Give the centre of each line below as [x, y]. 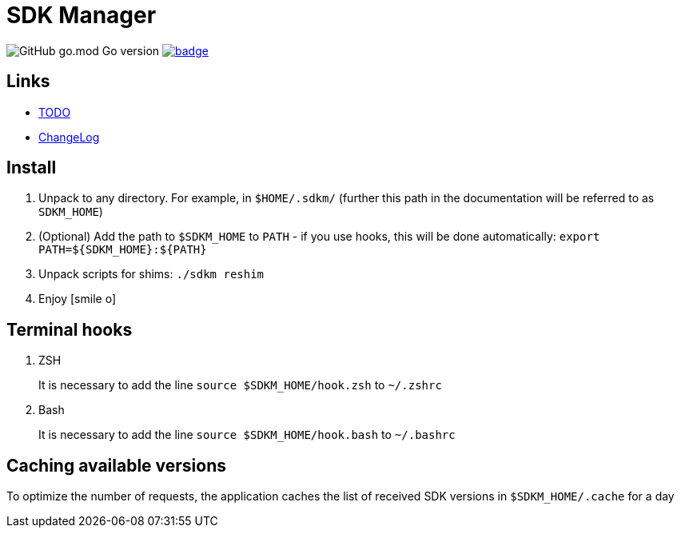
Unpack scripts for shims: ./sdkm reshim [151, 274]
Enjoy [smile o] [77, 299]
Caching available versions [116, 465]
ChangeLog [69, 137]
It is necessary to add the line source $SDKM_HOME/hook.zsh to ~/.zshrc [240, 385]
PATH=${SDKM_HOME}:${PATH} [123, 250]
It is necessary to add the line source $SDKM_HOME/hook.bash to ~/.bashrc [247, 435]
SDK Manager [82, 15]
